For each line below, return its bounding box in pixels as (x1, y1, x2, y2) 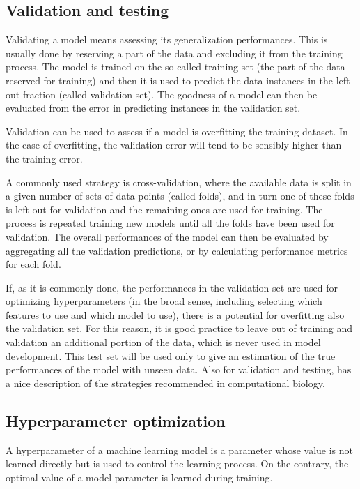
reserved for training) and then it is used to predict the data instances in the (6, 73, 333, 87)
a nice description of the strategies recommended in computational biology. (6, 375, 325, 390)
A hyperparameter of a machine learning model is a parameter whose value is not (6, 442, 353, 457)
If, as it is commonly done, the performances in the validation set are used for (6, 280, 338, 294)
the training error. (6, 151, 83, 165)
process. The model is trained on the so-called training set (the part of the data (6, 59, 345, 74)
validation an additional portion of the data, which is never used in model (6, 335, 321, 349)
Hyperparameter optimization (6, 409, 226, 431)
